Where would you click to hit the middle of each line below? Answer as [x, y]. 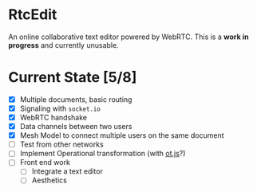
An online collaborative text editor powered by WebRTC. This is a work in [128, 37]
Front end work [45, 163]
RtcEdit [33, 15]
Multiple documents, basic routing [76, 99]
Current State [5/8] [73, 78]
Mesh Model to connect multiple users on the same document [122, 135]
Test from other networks [61, 144]
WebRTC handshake [53, 118]
